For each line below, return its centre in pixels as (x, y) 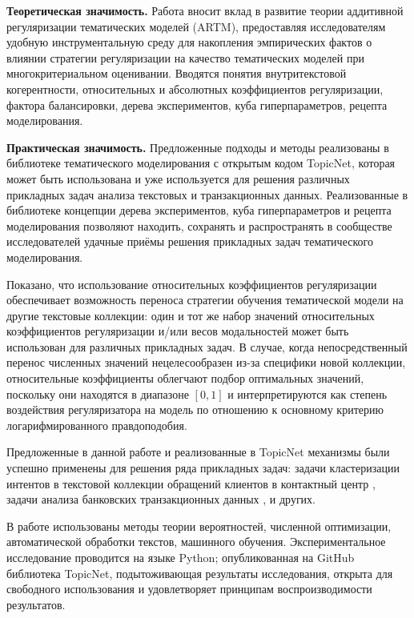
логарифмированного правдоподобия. (97, 425)
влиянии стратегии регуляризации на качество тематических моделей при (185, 57)
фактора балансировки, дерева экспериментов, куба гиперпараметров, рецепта (197, 104)
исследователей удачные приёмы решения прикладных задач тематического (190, 241)
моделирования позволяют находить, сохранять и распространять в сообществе (199, 225)
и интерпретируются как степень (307, 393)
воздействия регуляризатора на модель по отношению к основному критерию (195, 409)
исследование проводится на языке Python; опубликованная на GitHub (181, 557)
